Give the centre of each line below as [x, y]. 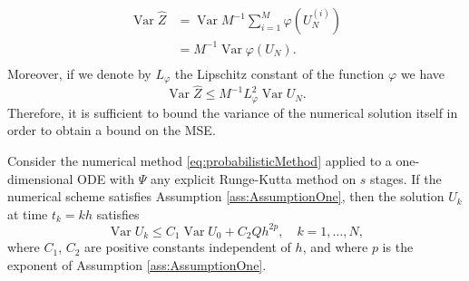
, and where [335, 247]
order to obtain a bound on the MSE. [112, 130]
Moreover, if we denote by [79, 73]
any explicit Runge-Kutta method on [254, 178]
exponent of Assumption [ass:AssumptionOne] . [137, 264]
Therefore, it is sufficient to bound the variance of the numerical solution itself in [233, 112]
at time [28, 213]
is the [398, 247]
